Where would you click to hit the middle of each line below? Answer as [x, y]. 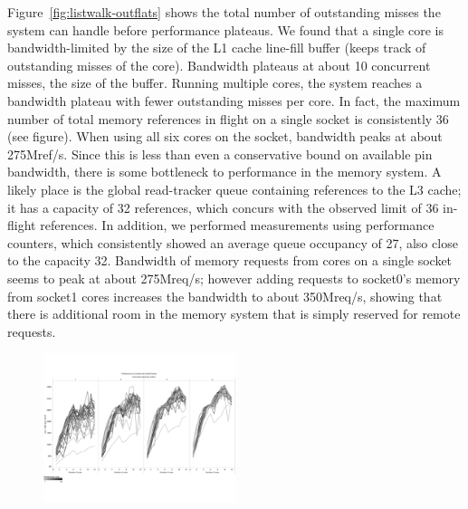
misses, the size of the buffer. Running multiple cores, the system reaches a [215, 83]
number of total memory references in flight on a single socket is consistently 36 [228, 118]
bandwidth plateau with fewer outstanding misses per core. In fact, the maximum [234, 100]
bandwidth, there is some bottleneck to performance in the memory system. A [224, 172]
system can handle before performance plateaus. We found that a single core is [225, 29]
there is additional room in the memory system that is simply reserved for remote [234, 314]
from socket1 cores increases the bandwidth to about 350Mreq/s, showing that [225, 296]
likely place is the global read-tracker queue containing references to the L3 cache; [234, 189]
